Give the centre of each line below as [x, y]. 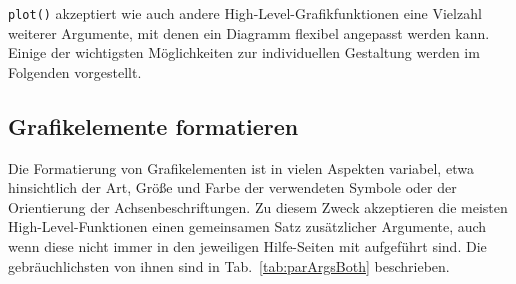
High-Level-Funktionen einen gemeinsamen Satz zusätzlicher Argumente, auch [247, 226]
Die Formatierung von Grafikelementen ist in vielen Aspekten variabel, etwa [241, 167]
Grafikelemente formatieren [153, 125]
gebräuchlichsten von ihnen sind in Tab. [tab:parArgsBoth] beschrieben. [229, 265]
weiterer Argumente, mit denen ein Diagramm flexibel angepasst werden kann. [249, 32]
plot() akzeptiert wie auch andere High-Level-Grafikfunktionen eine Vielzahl [245, 13]
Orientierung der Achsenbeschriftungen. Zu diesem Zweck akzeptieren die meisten [258, 206]
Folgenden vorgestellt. [75, 71]
